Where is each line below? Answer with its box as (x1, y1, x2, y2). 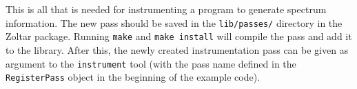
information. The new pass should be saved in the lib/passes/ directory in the (6, 15, 343, 30)
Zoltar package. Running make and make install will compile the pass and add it (6, 29, 352, 43)
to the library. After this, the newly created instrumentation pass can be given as (6, 42, 349, 57)
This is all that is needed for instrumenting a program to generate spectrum (6, 2, 327, 16)
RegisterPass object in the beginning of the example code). (6, 70, 261, 84)
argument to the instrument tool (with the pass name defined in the (6, 56, 296, 70)
